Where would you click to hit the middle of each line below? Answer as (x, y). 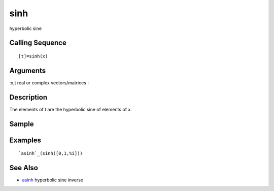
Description (28, 97)
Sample (22, 124)
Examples (25, 140)
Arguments (28, 70)
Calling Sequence (38, 43)
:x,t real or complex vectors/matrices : (49, 83)
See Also (24, 168)
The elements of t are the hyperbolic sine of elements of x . (71, 109)
